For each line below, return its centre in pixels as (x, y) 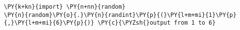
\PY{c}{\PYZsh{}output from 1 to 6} (157, 23)
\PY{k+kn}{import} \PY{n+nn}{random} (65, 7)
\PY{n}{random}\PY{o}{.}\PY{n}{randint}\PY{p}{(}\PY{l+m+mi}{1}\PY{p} (120, 15)
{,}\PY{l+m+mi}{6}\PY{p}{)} (49, 23)
